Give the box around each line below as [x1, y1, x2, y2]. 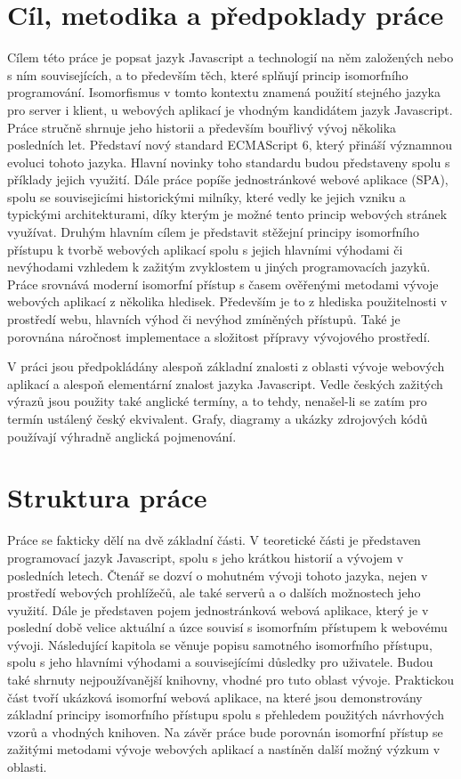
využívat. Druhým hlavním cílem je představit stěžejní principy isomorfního [7, 223, 420, 241]
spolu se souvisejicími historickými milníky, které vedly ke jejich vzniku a [7, 187, 406, 206]
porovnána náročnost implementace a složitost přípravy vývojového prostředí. [7, 327, 431, 345]
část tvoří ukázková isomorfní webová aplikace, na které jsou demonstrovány [7, 687, 423, 706]
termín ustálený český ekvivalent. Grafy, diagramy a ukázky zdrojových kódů [7, 410, 428, 427]
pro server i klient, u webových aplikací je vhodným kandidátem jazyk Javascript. [7, 100, 453, 118]
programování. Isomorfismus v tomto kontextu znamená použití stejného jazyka [7, 83, 441, 101]
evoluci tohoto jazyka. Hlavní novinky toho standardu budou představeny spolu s [7, 152, 450, 171]
